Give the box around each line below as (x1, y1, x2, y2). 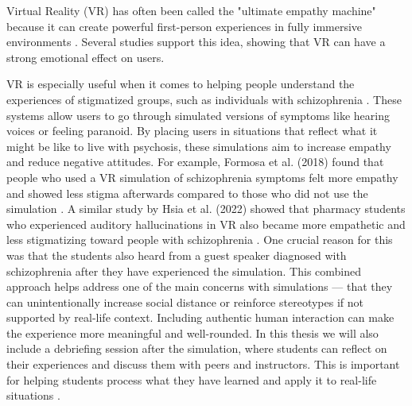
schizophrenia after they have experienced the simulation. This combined (6, 262, 362, 279)
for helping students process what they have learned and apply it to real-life (6, 371, 377, 388)
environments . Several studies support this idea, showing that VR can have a (6, 33, 386, 50)
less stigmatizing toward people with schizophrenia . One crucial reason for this (6, 231, 393, 248)
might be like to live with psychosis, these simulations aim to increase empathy (6, 137, 391, 154)
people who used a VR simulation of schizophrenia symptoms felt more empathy (6, 168, 398, 185)
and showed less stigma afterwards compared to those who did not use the (6, 184, 368, 201)
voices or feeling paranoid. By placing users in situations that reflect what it (6, 122, 378, 139)
